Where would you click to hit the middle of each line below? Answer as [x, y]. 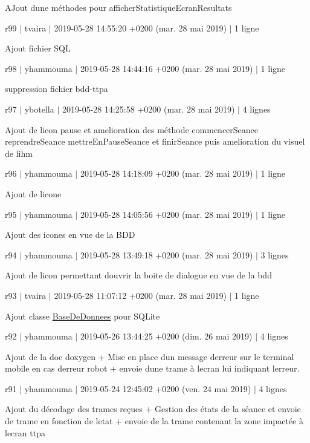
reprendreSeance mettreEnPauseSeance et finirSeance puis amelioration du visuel [155, 141]
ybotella [39, 109]
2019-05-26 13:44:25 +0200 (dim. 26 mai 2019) [166, 336]
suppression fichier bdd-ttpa [57, 89]
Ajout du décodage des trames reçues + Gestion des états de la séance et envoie [153, 409]
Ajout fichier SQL [38, 48]
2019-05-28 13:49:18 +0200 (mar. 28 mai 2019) [166, 254]
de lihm [19, 153]
